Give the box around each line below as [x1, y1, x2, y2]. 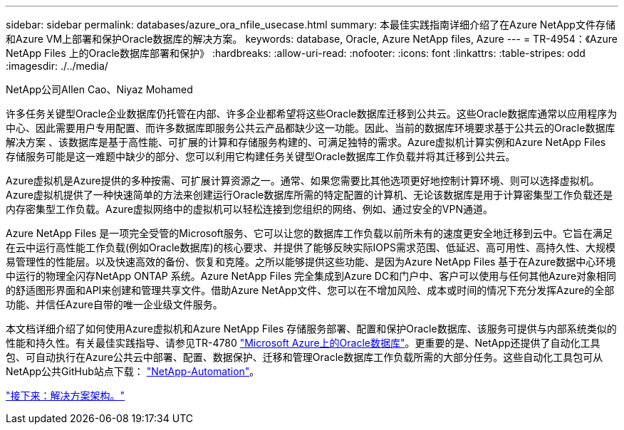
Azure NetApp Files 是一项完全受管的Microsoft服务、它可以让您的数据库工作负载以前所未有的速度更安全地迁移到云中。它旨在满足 [6, 227, 613, 239]
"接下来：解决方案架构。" [6, 389, 125, 402]
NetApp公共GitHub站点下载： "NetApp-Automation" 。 [6, 365, 260, 377]
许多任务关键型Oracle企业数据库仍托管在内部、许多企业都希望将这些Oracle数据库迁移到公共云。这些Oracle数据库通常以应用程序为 [6, 107, 618, 120]
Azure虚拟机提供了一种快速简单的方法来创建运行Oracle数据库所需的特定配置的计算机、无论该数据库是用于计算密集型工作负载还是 [6, 189, 613, 201]
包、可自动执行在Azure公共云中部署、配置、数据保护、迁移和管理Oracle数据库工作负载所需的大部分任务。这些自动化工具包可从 [6, 351, 603, 363]
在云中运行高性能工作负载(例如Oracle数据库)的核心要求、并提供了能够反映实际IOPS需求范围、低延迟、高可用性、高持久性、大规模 [6, 241, 615, 253]
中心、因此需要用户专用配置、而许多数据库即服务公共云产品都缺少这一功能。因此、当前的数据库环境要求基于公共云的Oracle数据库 [6, 122, 615, 134]
